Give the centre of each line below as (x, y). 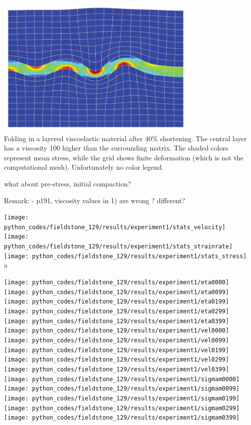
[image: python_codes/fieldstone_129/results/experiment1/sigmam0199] (122, 398)
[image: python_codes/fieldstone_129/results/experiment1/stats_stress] (125, 256)
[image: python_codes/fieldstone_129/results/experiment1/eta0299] (117, 311)
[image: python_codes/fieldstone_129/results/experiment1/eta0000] (117, 283)
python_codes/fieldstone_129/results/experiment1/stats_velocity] (115, 227)
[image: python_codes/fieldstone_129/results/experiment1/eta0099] (117, 292)
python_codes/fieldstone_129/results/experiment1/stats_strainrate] (118, 247)
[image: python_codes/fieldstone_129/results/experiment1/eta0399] (117, 321)
